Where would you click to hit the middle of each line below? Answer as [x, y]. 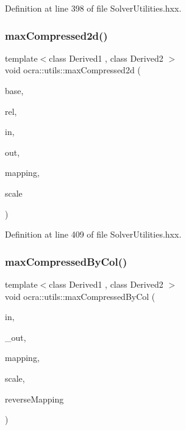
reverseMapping [34, 399]
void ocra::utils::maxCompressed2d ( [73, 70]
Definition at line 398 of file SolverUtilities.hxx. [93, 8]
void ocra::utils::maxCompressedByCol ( [80, 296]
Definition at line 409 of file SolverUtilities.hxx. [93, 234]
